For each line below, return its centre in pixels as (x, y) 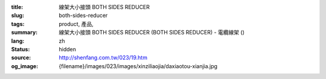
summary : (24, 33)
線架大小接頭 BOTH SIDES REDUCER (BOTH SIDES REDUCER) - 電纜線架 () (152, 33)
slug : (18, 16)
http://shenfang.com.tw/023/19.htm (103, 58)
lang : (18, 41)
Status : (21, 49)
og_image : (25, 66)
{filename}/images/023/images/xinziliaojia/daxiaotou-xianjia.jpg (138, 66)
